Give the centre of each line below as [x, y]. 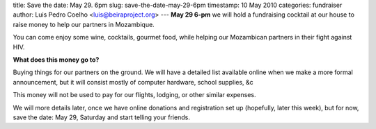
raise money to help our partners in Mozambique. [84, 24]
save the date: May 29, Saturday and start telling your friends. [102, 117]
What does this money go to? [56, 60]
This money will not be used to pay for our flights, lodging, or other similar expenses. [135, 95]
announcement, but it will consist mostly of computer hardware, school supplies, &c [133, 82]
